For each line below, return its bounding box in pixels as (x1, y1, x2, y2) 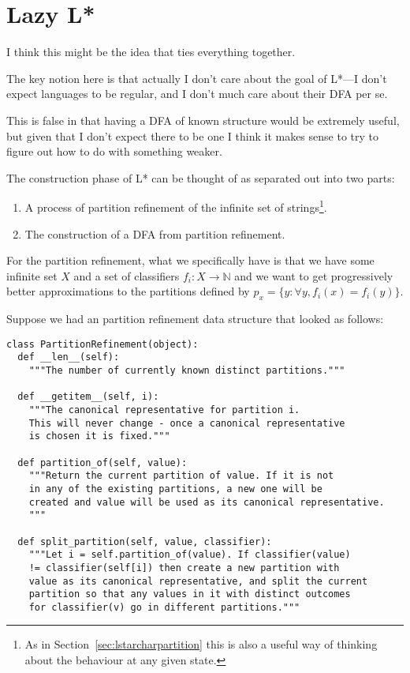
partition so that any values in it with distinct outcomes (28, 588, 351, 600)
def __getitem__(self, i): (17, 391, 159, 403)
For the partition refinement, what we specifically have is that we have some (6, 252, 375, 269)
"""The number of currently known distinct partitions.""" (28, 365, 345, 377)
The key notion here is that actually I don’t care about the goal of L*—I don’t (6, 70, 387, 86)
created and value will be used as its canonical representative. (28, 496, 385, 508)
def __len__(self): (17, 352, 120, 363)
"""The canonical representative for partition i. (28, 404, 300, 415)
